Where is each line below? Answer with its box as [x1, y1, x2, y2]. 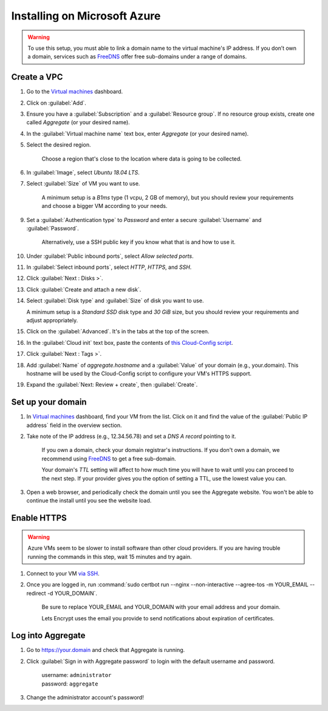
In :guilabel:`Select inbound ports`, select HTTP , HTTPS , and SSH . [26, 263, 192, 271]
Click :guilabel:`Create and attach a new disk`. [26, 286, 142, 293]
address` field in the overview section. [26, 421, 122, 429]
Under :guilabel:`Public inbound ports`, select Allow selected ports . [26, 252, 194, 260]
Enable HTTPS [11, 513, 67, 523]
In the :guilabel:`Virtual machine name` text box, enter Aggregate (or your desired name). [26, 130, 249, 137]
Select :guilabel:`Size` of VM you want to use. [26, 180, 140, 187]
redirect [26, 589, 46, 597]
